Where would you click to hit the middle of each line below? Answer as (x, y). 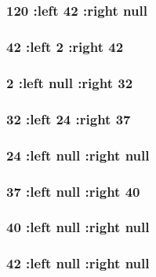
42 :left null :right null (78, 263)
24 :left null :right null (78, 155)
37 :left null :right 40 (73, 191)
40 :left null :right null (78, 227)
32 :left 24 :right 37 (69, 118)
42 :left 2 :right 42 (65, 47)
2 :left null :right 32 (70, 83)
